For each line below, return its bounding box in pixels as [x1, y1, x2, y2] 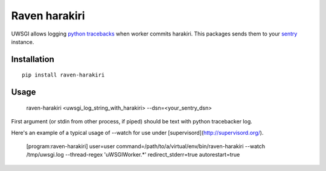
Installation [11, 54, 54, 64]
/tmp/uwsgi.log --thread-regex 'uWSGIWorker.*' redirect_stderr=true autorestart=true [26, 151, 240, 158]
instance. [11, 38, 34, 45]
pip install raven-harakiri [22, 72, 105, 78]
